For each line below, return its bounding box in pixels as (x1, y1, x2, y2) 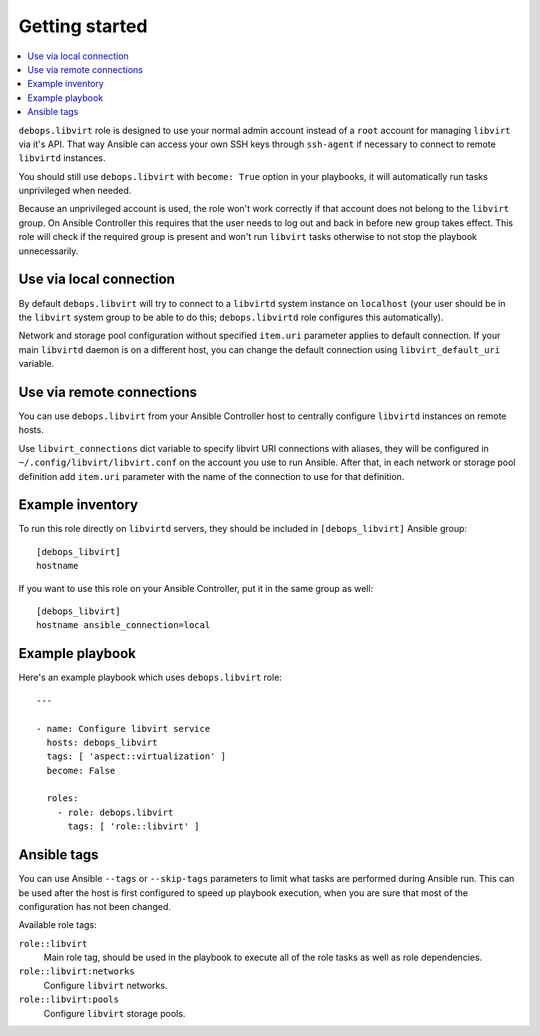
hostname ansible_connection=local (36, 620, 211, 631)
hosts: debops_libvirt (46, 736, 158, 748)
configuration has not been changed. (18, 900, 172, 912)
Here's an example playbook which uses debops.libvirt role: (18, 671, 282, 684)
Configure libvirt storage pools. (43, 1007, 186, 1019)
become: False (46, 765, 116, 776)
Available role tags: (18, 919, 97, 931)
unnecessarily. (18, 245, 79, 257)
